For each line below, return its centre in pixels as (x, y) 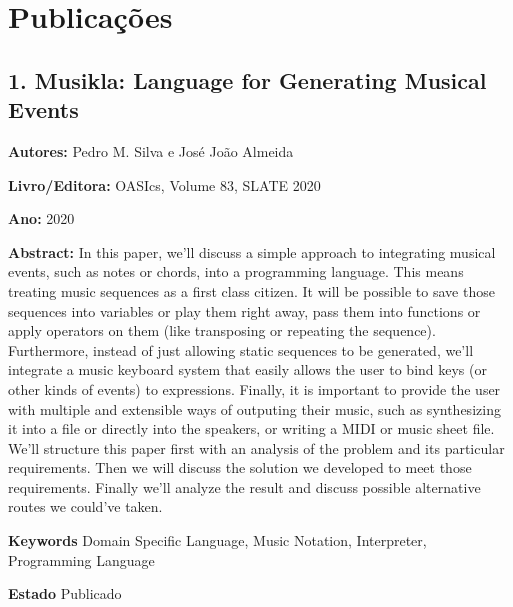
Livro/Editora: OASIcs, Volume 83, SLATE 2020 (164, 184)
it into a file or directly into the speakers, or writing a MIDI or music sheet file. (251, 428)
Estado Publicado (65, 593)
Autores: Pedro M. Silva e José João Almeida (151, 150)
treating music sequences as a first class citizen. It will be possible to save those (251, 290)
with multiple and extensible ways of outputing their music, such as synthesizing (254, 408)
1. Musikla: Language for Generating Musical (247, 79)
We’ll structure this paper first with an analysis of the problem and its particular (256, 447)
